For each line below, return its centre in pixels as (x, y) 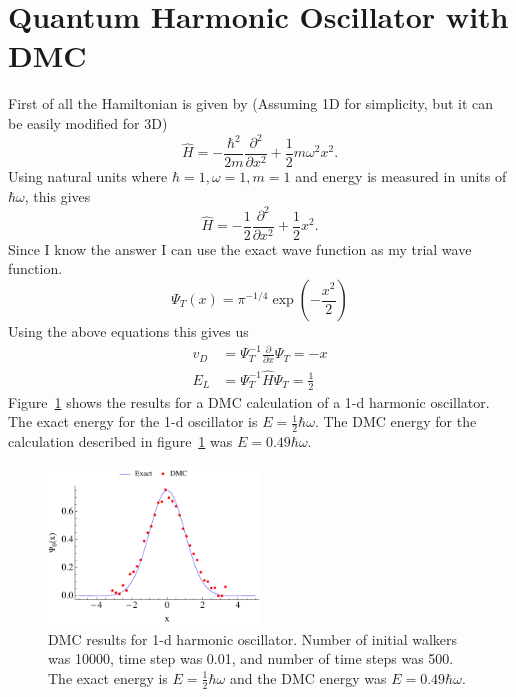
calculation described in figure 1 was (120, 440)
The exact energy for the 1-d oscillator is (133, 421)
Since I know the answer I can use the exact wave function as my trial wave (240, 248)
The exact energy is (108, 677)
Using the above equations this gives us (128, 331)
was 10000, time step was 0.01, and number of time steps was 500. (251, 658)
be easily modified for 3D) (88, 122)
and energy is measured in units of (401, 176)
